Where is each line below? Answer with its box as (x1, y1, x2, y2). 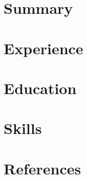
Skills (4, 118, 42, 139)
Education (4, 77, 77, 98)
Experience (4, 37, 83, 58)
